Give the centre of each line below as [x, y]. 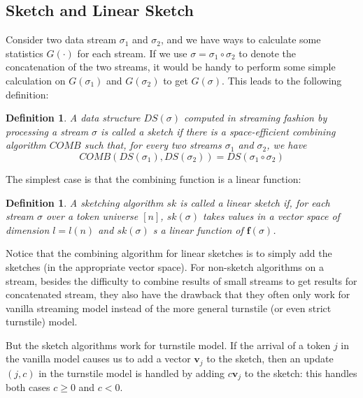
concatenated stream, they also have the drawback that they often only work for [178, 294]
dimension [28, 229]
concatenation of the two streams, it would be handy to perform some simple [171, 67]
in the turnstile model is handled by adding [132, 373]
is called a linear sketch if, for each [255, 202]
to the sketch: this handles [301, 373]
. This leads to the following [282, 80]
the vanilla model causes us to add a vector [98, 359]
